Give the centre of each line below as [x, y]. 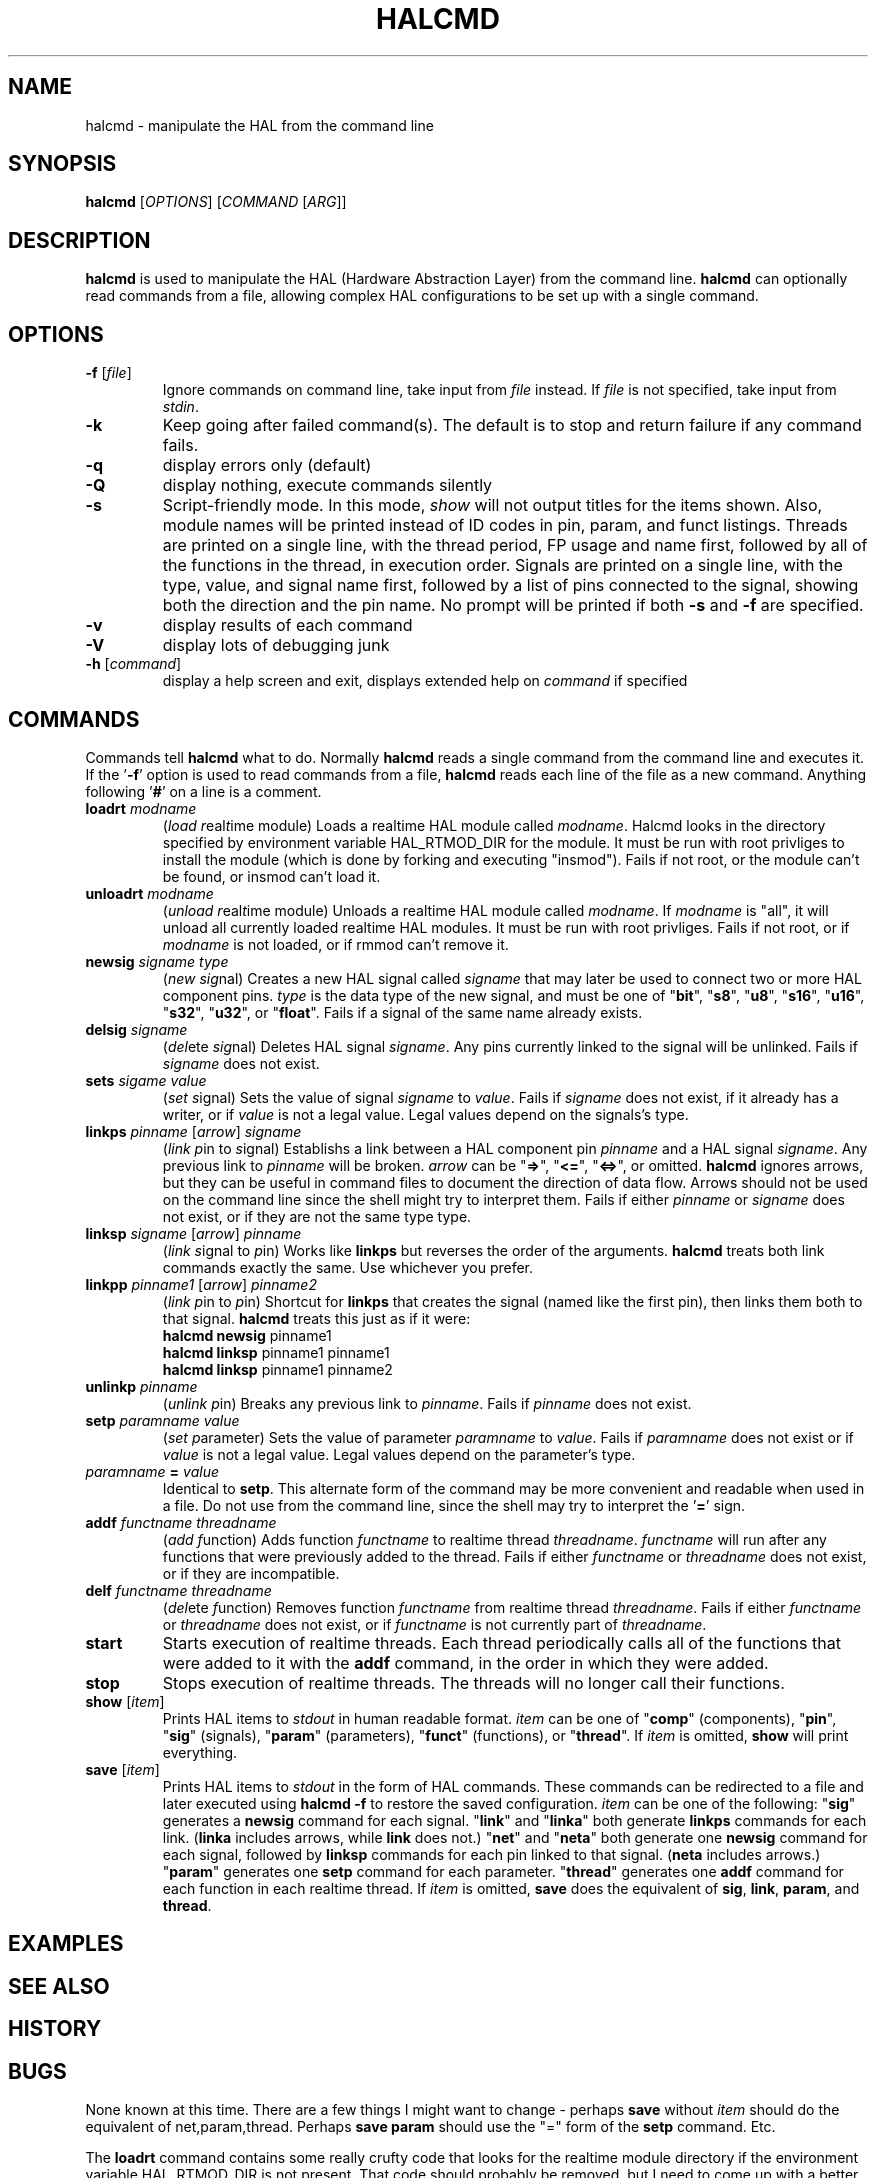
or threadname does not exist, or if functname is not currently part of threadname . [434, 1624]
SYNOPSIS [62, 164]
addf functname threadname [181, 1522]
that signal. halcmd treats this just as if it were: [316, 1318]
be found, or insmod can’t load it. [271, 876]
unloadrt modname [149, 893]
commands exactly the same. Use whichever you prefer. [348, 1267]
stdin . [180, 407]
